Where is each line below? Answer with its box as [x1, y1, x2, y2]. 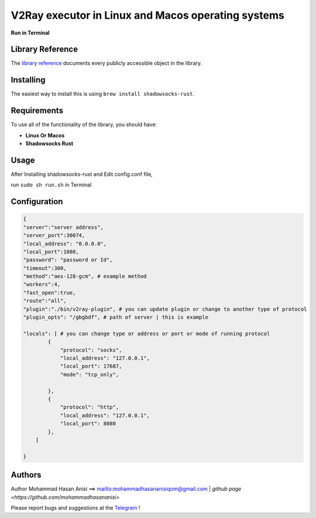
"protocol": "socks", [60, 347, 122, 353]
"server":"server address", [23, 224, 104, 230]
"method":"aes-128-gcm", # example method [23, 273, 147, 280]
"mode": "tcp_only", [60, 371, 119, 378]
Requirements [11, 106, 64, 116]
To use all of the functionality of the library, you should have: [11, 121, 157, 128]
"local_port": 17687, [60, 363, 122, 369]
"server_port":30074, [23, 232, 85, 239]
